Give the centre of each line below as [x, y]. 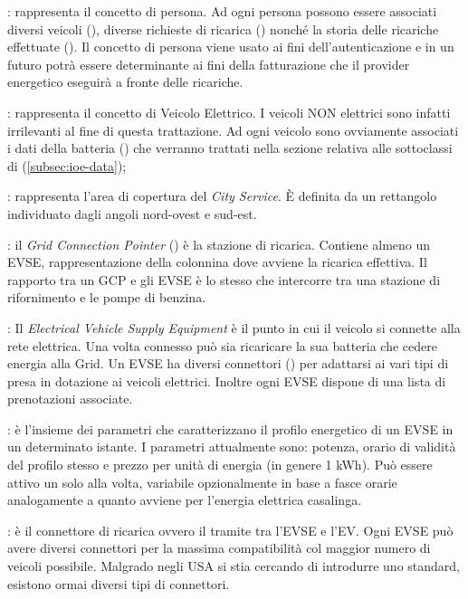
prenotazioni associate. [70, 399]
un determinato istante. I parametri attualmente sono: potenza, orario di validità [232, 447]
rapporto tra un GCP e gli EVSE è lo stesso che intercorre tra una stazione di [224, 279]
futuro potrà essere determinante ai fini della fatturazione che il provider [209, 64]
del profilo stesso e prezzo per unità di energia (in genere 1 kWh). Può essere [220, 465]
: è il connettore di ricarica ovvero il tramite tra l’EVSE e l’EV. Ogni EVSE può [230, 530]
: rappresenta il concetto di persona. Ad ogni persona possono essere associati [222, 11]
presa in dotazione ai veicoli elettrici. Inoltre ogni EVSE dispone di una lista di [227, 380]
